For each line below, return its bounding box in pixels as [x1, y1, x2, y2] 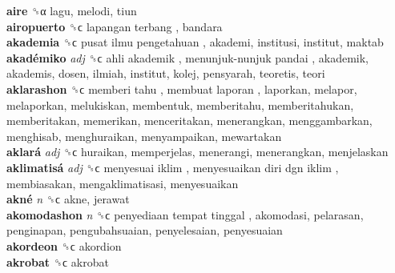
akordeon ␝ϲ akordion [6, 237, 122, 254]
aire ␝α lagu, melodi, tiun [6, 2, 137, 18]
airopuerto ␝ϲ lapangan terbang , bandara [6, 18, 223, 34]
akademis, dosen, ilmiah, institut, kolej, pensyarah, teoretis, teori [6, 65, 325, 82]
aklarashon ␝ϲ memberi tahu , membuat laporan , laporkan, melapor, [6, 80, 357, 97]
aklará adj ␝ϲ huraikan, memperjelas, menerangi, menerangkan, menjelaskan [6, 143, 389, 160]
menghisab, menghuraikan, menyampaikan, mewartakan [6, 127, 282, 144]
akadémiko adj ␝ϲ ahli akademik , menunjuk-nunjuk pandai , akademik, [6, 49, 369, 66]
